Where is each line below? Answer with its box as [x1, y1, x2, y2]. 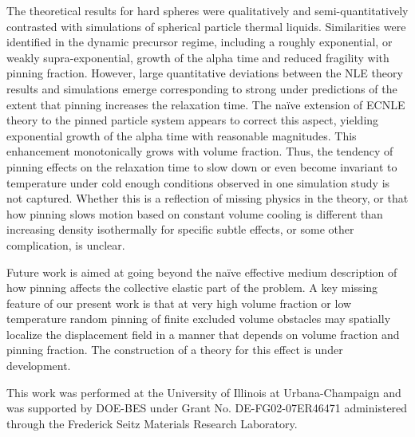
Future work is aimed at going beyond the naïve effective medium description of [6, 263, 397, 280]
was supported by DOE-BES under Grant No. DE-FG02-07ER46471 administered [6, 400, 408, 416]
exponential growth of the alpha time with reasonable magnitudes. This [6, 127, 357, 144]
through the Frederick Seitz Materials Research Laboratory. [6, 415, 298, 431]
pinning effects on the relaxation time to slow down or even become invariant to [6, 158, 397, 175]
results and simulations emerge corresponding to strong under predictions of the [6, 80, 397, 96]
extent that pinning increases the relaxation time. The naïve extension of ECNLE [6, 96, 405, 112]
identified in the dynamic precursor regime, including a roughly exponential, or [6, 33, 393, 50]
